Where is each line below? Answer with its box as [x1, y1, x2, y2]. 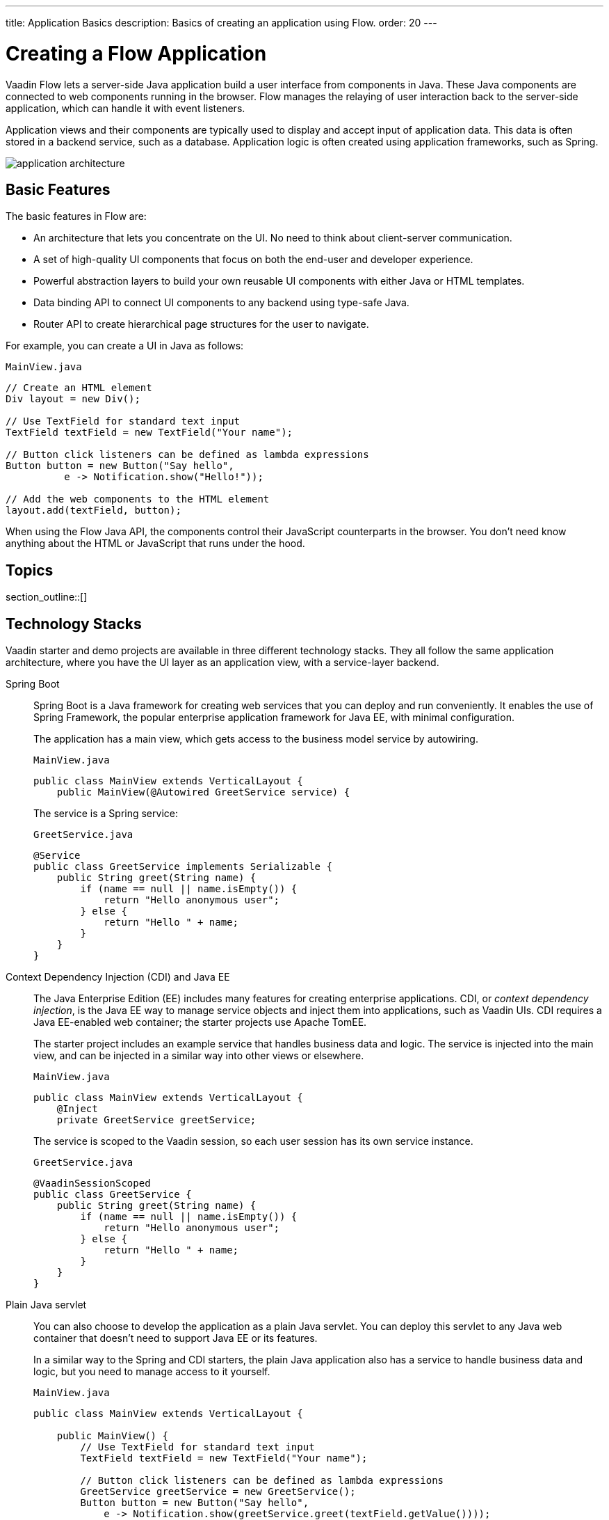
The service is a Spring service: [33, 807, 178, 820]
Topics [6, 561, 54, 579]
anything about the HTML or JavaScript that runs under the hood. [6, 537, 305, 550]
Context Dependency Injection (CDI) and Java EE [6, 971, 230, 983]
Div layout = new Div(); [6, 393, 140, 405]
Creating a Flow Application [6, 41, 267, 65]
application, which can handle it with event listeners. [6, 102, 245, 114]
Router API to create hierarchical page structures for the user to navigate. [33, 318, 369, 331]
